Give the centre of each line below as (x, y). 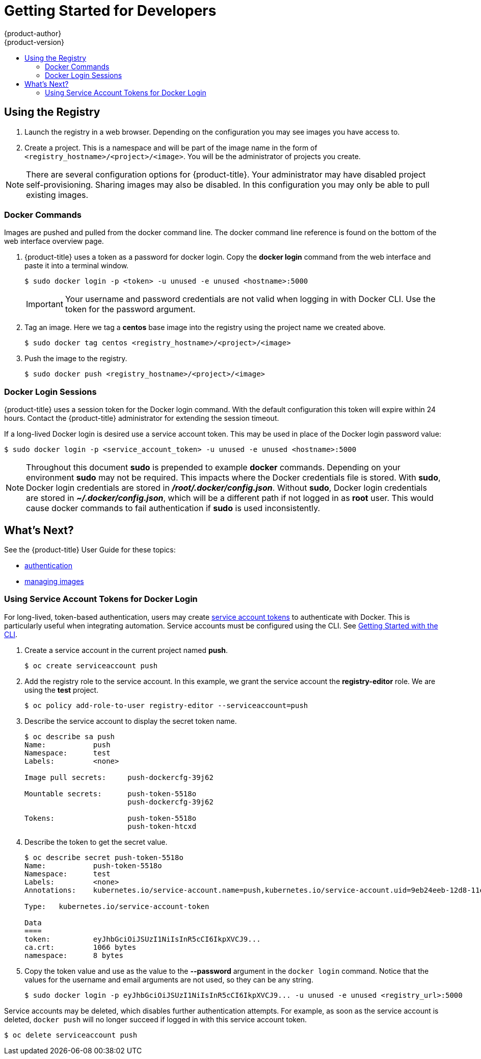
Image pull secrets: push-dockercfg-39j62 (119, 777)
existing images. (57, 195)
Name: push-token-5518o (93, 865)
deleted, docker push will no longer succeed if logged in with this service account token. (156, 1019)
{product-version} (34, 42)
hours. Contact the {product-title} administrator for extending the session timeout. (142, 418)
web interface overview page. (54, 241)
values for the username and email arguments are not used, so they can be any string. (169, 979)
